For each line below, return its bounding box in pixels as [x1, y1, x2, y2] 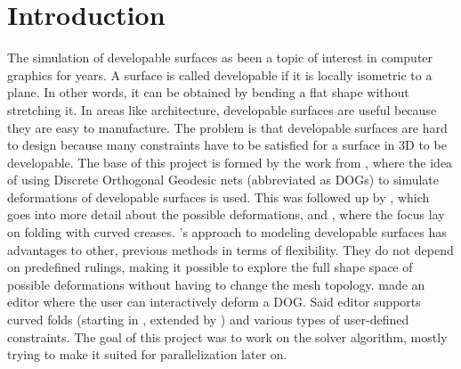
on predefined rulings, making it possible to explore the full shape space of [7, 258, 413, 276]
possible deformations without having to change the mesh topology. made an [7, 275, 425, 293]
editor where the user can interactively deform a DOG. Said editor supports [7, 292, 421, 311]
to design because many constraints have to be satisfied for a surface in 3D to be [7, 135, 447, 154]
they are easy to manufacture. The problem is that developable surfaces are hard [7, 118, 448, 136]
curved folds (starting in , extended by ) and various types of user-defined [7, 310, 409, 329]
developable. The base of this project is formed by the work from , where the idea [7, 152, 453, 171]
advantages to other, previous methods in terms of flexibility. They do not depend [7, 240, 454, 258]
